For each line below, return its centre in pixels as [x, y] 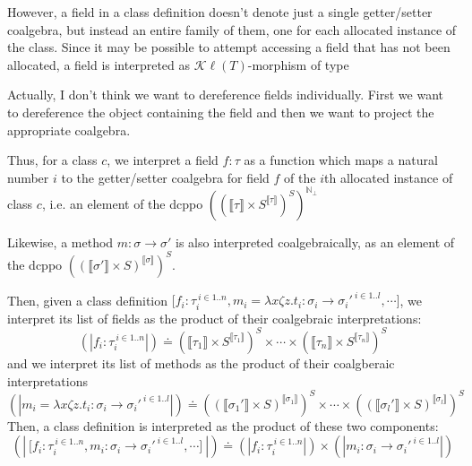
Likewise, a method [60, 242]
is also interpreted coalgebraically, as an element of [315, 242]
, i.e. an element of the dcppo [122, 203]
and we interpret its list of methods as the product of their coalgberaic [201, 362]
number [28, 177]
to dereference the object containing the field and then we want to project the [221, 112]
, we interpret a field [163, 160]
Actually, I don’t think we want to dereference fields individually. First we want [225, 95]
